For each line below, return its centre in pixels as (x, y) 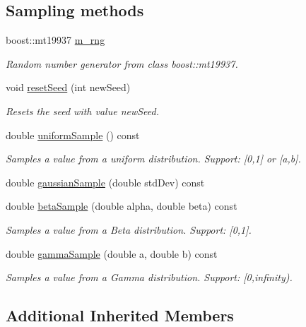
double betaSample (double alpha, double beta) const (122, 206)
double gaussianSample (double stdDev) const (105, 182)
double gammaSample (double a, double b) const (112, 253)
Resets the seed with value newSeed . (83, 111)
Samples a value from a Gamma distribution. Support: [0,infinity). (149, 277)
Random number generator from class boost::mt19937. (122, 63)
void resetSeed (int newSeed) (68, 87)
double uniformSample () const (73, 135)
